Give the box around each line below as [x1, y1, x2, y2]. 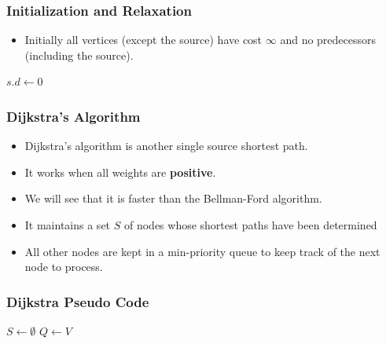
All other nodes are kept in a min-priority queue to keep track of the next [24, 243, 380, 259]
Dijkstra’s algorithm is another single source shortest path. [24, 137, 308, 154]
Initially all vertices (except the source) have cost [24, 31, 263, 48]
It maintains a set [24, 217, 111, 232]
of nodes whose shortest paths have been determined [123, 217, 377, 232]
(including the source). [24, 46, 134, 63]
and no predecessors [280, 31, 377, 48]
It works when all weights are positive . [24, 163, 216, 180]
